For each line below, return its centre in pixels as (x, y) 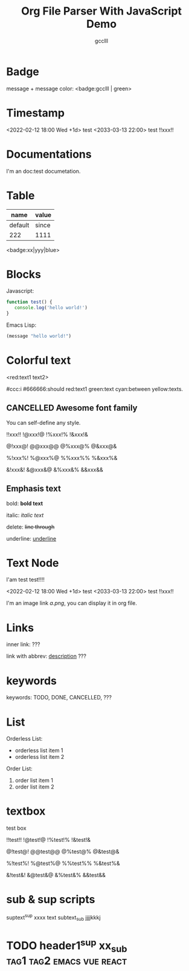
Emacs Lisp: (21, 325)
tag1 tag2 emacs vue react (67, 960)
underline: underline (31, 538)
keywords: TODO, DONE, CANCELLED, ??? (59, 698)
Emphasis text (34, 489)
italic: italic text (25, 515)
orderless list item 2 (40, 757)
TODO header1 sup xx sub (67, 946)
